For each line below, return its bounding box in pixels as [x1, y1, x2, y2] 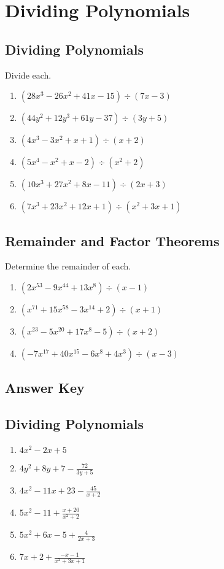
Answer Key [5, 378, 85, 397]
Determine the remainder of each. [5, 260, 131, 273]
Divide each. [5, 68, 52, 81]
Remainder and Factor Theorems [5, 231, 220, 250]
